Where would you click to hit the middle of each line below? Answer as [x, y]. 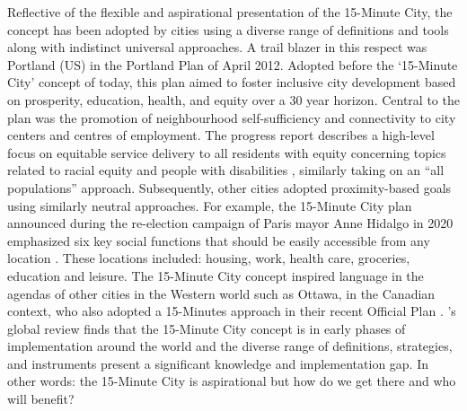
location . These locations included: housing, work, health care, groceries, [209, 258]
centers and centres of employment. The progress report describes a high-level [221, 135]
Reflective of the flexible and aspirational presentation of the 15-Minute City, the [230, 12]
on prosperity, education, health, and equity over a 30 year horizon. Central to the [233, 99]
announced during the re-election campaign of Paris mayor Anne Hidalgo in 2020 [230, 223]
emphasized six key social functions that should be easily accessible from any [219, 240]
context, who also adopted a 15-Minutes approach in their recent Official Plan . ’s [232, 311]
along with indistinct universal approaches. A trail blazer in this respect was [217, 47]
